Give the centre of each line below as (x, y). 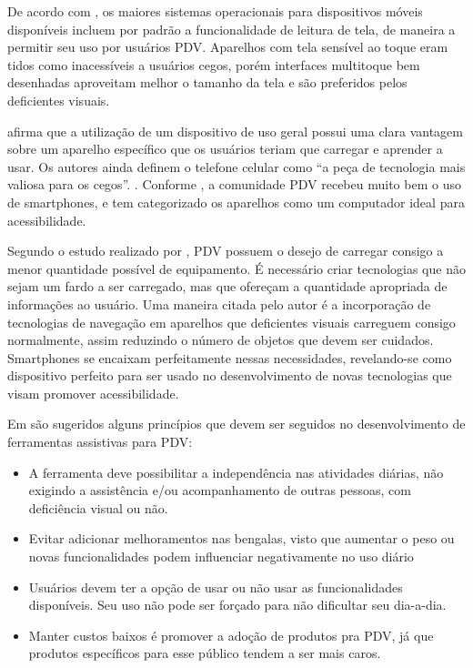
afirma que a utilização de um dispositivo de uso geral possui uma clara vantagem (235, 131)
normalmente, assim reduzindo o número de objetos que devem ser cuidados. (221, 340)
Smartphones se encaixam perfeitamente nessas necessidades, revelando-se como (230, 357)
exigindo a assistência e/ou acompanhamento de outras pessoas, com (220, 490)
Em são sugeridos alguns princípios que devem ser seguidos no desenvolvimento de (236, 424)
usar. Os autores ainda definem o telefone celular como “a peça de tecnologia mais (236, 166)
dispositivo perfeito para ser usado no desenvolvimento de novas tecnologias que (230, 375)
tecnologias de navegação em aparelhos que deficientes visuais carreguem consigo (231, 322)
